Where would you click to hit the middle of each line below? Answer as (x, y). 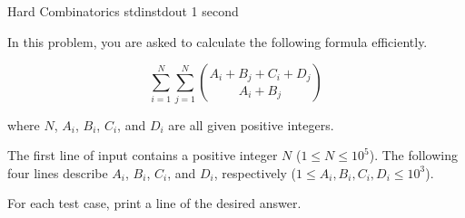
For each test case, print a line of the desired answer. (154, 203)
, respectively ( (255, 172)
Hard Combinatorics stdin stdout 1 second (123, 11)
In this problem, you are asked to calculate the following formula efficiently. (218, 41)
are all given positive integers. (251, 124)
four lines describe (58, 172)
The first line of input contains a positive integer (143, 155)
